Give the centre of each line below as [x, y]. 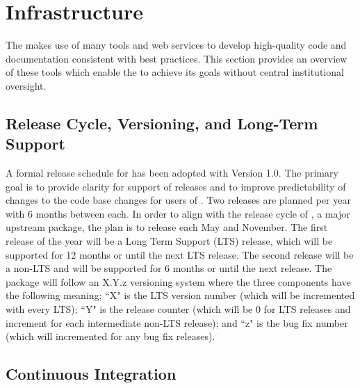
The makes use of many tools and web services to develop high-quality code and [176, 45]
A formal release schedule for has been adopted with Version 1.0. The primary [172, 173]
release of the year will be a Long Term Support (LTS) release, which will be [169, 241]
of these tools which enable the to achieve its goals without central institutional [175, 72]
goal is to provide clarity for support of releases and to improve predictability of [176, 186]
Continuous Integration [91, 374]
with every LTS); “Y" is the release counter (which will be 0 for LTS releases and [178, 309]
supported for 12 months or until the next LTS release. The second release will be [180, 254]
